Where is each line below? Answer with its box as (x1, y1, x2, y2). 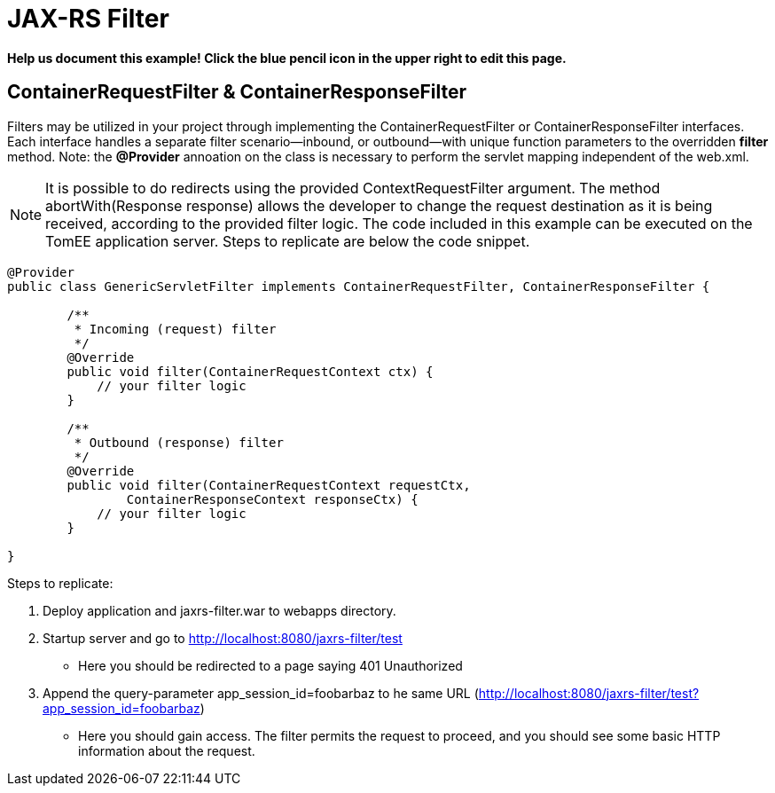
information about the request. (78, 742, 255, 758)
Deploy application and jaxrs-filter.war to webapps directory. (43, 602, 396, 618)
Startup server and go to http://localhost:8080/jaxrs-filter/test (43, 630, 403, 646)
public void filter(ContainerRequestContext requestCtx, (67, 477, 471, 492)
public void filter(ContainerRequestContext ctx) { (67, 364, 434, 379)
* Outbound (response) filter (74, 435, 284, 450)
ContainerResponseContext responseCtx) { (126, 491, 419, 506)
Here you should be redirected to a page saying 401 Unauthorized (78, 657, 463, 673)
